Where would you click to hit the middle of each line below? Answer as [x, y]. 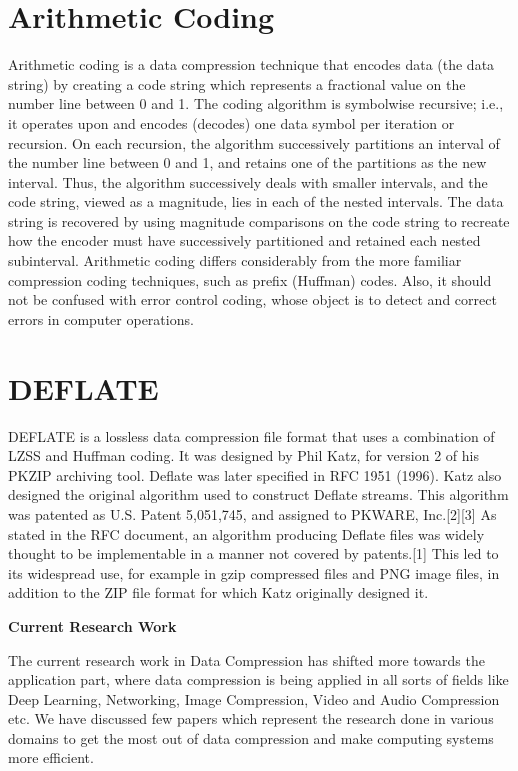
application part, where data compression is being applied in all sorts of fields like [258, 679]
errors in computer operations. [101, 318]
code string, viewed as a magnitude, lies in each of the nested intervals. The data [256, 201]
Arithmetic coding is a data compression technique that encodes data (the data [251, 64]
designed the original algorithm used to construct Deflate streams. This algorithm [258, 494]
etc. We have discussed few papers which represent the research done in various [251, 718]
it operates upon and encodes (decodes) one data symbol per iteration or [231, 122]
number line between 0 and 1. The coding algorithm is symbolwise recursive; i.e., [256, 103]
